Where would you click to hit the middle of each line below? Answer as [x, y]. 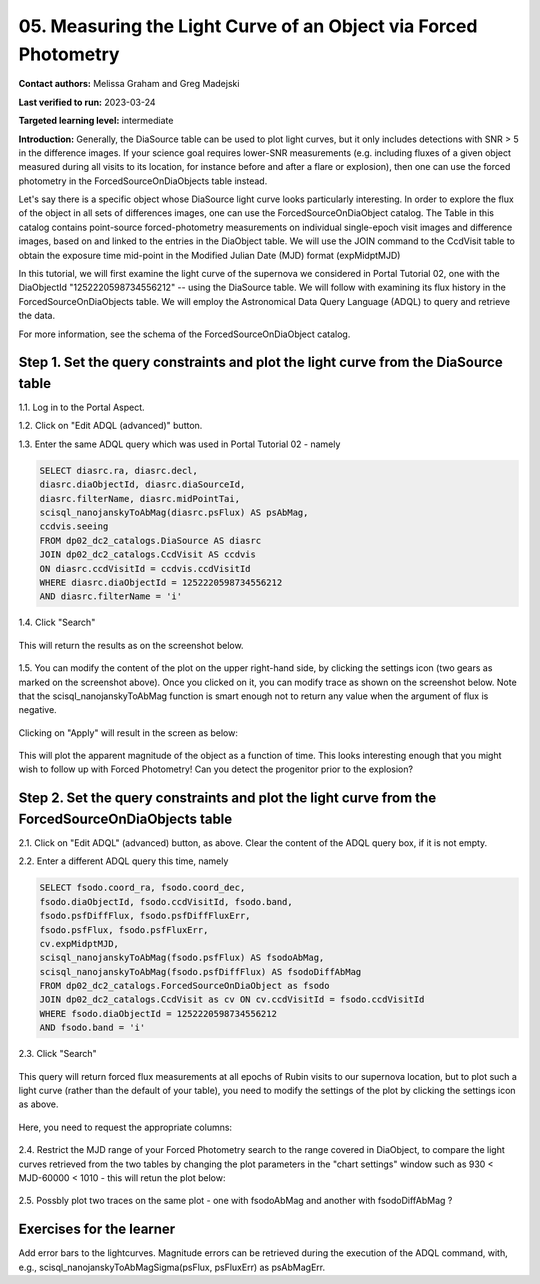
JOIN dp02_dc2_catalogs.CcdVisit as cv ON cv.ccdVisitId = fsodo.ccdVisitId [232, 999]
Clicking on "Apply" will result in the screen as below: [128, 732]
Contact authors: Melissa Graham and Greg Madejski [129, 84]
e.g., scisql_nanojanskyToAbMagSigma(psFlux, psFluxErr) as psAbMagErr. [172, 1267]
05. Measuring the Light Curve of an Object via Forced [248, 26]
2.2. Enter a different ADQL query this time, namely [123, 861]
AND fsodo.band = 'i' [92, 1028]
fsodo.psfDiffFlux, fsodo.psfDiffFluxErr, [145, 916]
